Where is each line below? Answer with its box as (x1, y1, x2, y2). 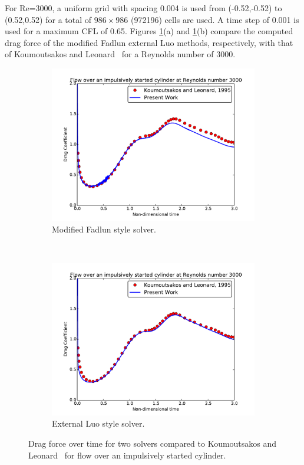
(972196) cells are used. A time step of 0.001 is (130, 13, 299, 25)
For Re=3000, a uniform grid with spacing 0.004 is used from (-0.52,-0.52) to (5, 2, 282, 14)
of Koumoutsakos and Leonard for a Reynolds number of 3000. (5, 48, 236, 60)
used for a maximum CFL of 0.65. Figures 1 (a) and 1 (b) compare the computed (5, 25, 293, 37)
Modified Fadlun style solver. (52, 222, 156, 235)
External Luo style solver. (52, 417, 145, 430)
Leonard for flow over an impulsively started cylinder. (28, 448, 226, 461)
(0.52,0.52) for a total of (5, 13, 92, 25)
